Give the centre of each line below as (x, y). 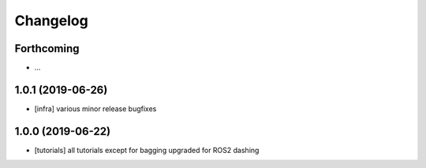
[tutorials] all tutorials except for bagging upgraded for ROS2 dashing (147, 150)
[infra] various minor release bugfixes (95, 108)
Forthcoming (47, 49)
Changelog (51, 21)
